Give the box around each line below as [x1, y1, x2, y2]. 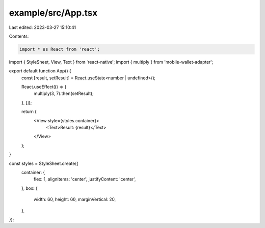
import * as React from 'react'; [19, 46, 100, 52]
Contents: [9, 33, 29, 39]
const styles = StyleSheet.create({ [9, 160, 79, 166]
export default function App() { [9, 68, 71, 74]
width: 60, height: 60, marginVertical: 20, [33, 196, 116, 203]
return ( [21, 109, 37, 114]
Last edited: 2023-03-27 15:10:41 [9, 24, 76, 30]
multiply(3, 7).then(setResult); [33, 91, 94, 96]
